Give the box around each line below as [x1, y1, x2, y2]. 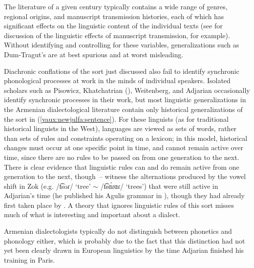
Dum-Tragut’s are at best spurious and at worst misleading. [4, 49, 184, 59]
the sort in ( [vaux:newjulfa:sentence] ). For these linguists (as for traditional [4, 113, 229, 124]
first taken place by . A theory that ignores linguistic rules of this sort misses [4, 200, 234, 210]
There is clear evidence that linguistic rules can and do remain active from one [4, 161, 239, 172]
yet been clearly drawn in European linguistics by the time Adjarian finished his [4, 245, 244, 255]
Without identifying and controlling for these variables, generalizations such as [4, 40, 239, 50]
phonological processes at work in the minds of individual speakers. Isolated [4, 75, 231, 86]
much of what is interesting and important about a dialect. [4, 209, 180, 220]
